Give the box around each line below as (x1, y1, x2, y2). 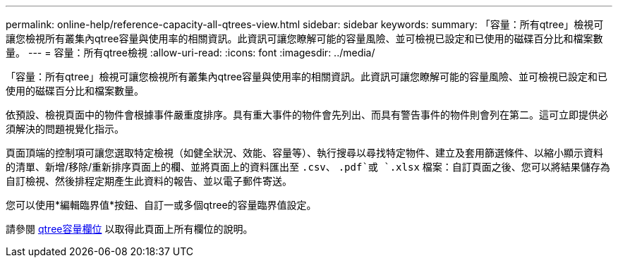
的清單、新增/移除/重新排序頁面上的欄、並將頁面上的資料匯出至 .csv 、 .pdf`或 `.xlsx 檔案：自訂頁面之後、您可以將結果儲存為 (6, 161, 610, 173)
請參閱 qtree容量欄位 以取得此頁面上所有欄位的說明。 (6, 223, 253, 235)
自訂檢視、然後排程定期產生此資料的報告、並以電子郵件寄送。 (6, 175, 292, 187)
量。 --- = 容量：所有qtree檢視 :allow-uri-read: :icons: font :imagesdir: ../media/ (6, 47, 375, 59)
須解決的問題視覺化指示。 (6, 123, 124, 135)
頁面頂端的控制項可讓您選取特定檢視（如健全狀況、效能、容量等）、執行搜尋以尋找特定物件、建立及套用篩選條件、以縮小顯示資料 (6, 147, 603, 159)
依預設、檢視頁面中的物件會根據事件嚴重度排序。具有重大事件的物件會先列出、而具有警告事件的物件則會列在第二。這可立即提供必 (6, 109, 608, 121)
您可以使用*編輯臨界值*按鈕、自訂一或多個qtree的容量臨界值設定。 (6, 199, 317, 211)
